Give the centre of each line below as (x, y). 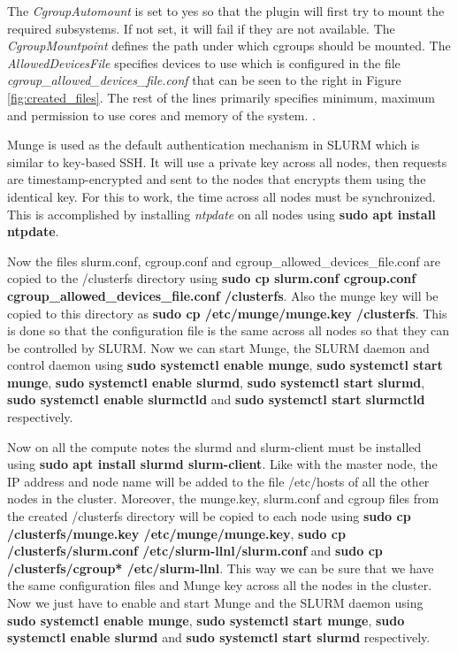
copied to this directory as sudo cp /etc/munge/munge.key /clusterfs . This (227, 313)
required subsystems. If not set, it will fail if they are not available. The (201, 28)
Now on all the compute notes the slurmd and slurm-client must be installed (214, 446)
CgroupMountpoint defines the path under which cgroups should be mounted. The (229, 46)
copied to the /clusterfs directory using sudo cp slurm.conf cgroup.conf (212, 278)
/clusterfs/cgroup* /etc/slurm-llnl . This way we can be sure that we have (221, 568)
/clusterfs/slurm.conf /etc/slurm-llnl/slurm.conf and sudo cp (195, 551)
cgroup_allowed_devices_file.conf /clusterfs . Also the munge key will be (223, 295)
